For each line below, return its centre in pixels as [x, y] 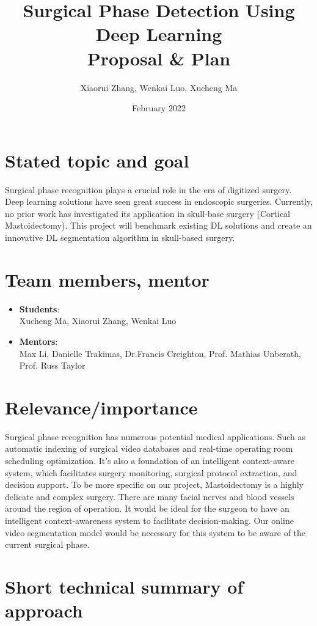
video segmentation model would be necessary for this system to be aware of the [155, 532]
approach [44, 610]
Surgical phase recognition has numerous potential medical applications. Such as [155, 436]
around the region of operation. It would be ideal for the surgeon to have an [147, 508]
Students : [39, 308]
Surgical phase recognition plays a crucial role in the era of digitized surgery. [148, 189]
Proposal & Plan [159, 58]
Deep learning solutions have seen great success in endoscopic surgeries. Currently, [159, 201]
